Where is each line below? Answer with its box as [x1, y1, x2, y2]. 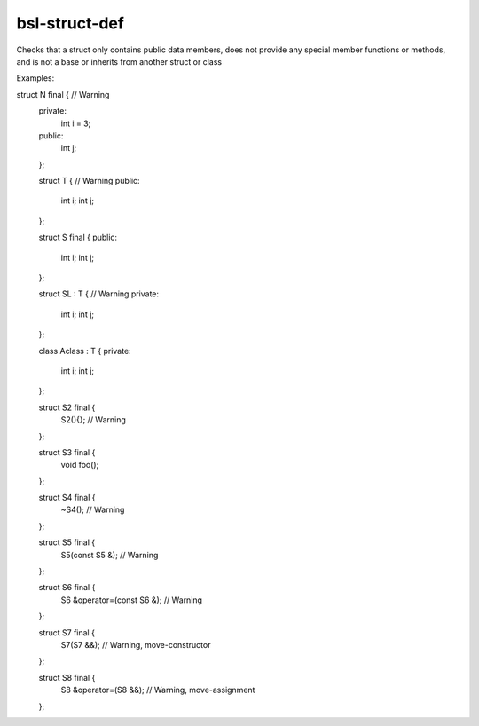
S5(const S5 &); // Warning [60, 549, 159, 560]
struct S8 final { [38, 672, 96, 683]
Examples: [16, 73, 55, 83]
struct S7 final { [38, 627, 95, 638]
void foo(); [60, 460, 99, 470]
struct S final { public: [38, 232, 118, 243]
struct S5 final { [38, 537, 96, 548]
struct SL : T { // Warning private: [38, 288, 160, 299]
